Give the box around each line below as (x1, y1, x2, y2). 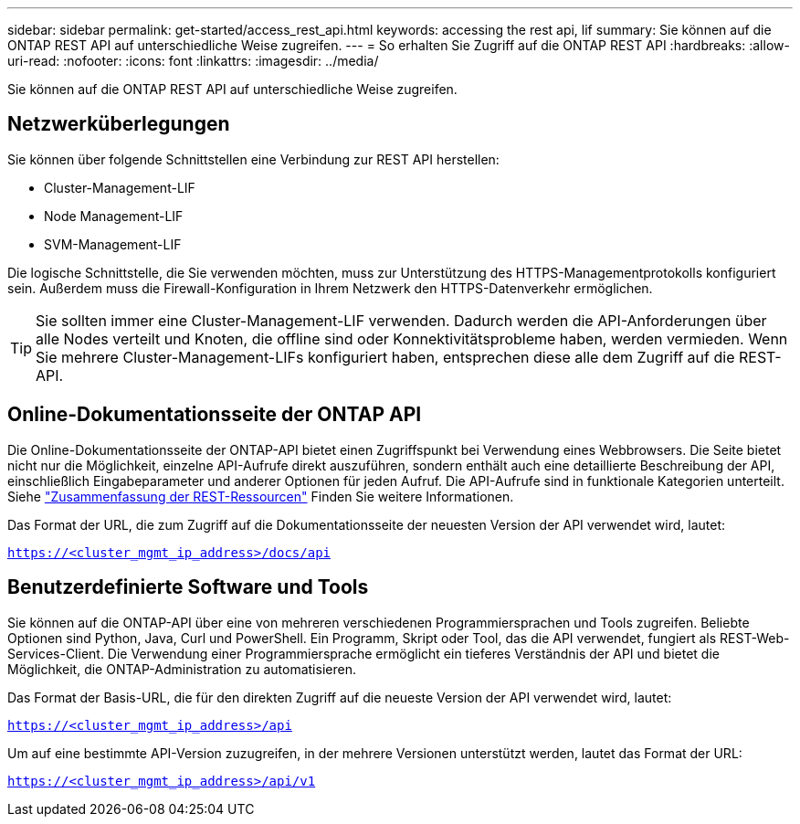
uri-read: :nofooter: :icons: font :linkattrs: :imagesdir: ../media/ (7, 53, 379, 69)
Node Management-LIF (44, 207, 184, 224)
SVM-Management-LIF (44, 236, 182, 252)
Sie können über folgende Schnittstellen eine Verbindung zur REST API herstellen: (7, 151, 500, 167)
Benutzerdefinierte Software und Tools (7, 576, 369, 599)
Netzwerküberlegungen (7, 112, 230, 136)
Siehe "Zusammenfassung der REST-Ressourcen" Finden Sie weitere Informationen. (7, 488, 514, 504)
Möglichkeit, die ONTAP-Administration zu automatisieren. (7, 660, 356, 677)
